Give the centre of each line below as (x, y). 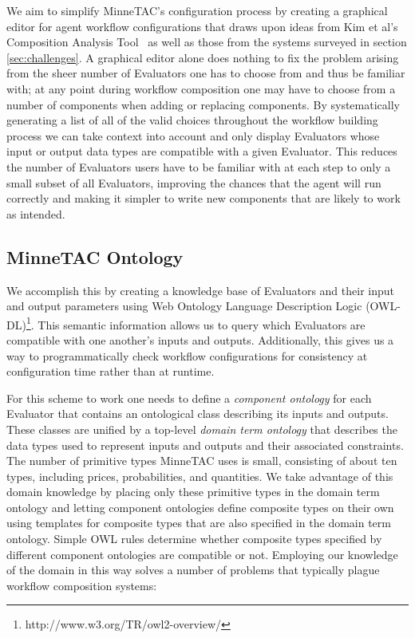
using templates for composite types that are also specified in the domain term (199, 523)
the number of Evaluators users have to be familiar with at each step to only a (199, 166)
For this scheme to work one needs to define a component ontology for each (189, 398)
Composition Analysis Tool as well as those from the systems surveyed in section (207, 42)
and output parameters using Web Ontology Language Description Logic (184, 306)
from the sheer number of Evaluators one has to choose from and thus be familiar (206, 73)
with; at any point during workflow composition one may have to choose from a (201, 88)
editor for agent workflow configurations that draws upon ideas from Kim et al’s (202, 26)
